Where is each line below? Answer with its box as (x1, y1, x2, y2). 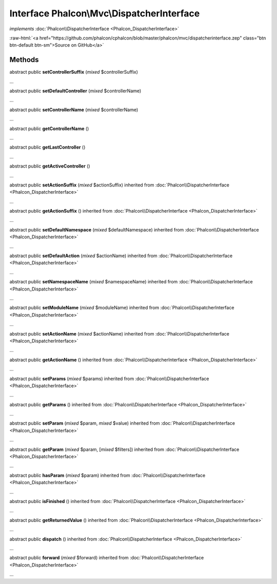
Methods (9, 55, 39, 64)
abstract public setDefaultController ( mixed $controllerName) (9, 88, 142, 94)
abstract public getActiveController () (9, 163, 90, 169)
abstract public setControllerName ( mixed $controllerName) (9, 107, 138, 113)
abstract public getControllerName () (9, 126, 89, 132)
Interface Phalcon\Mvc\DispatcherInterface (9, 8, 200, 19)
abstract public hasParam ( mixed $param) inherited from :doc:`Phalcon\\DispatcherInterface (9, 472, 206, 478)
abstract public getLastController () (9, 144, 86, 151)
